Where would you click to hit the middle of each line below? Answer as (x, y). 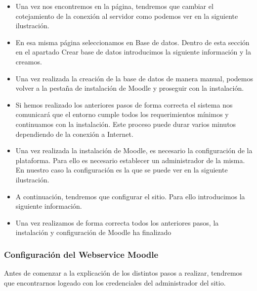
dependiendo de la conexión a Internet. (74, 134)
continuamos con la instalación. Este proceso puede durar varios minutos (126, 124)
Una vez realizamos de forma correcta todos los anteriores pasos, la (117, 222)
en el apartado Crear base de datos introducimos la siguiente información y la (133, 52)
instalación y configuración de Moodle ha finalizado (93, 232)
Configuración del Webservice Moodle (81, 254)
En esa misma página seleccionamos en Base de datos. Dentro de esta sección (132, 42)
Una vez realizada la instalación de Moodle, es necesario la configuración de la (134, 150)
